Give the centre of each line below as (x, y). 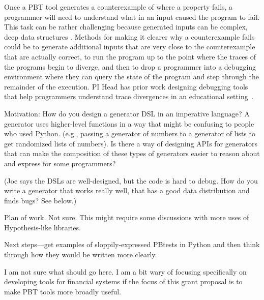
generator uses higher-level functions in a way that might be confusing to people (129, 123)
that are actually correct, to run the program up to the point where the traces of (130, 56)
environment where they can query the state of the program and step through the (131, 77)
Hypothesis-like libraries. (42, 227)
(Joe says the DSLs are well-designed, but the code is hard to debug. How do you (131, 180)
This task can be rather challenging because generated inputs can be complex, (126, 27)
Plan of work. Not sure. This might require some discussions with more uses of (127, 217)
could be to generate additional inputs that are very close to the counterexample (130, 47)
